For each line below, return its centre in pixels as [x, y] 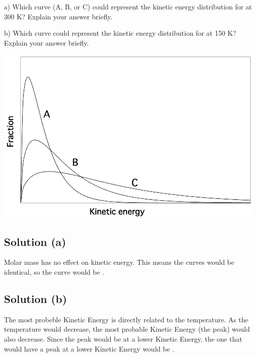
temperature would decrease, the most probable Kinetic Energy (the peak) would [127, 329]
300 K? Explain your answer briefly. [58, 16]
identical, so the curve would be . [54, 272]
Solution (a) [35, 241]
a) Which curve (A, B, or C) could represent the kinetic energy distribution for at [128, 6]
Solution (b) [36, 299]
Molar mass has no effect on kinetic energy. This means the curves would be [119, 262]
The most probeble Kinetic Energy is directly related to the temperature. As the [126, 319]
